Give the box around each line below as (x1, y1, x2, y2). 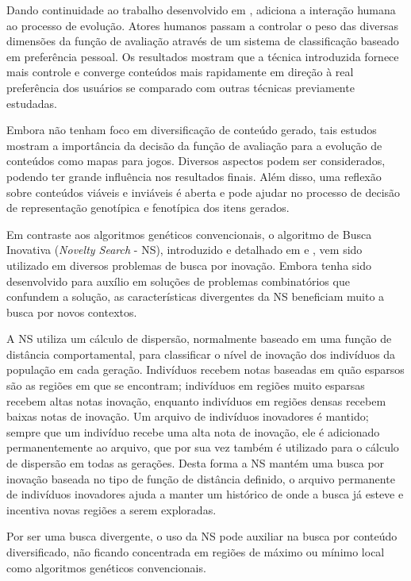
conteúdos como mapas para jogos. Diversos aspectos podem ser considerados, (6, 152, 386, 169)
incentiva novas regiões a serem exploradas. (6, 501, 217, 518)
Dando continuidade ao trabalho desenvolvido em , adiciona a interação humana (6, 2, 396, 17)
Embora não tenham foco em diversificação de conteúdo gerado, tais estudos (6, 121, 377, 138)
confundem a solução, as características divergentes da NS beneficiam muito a (6, 288, 385, 305)
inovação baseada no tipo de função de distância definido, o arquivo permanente (6, 470, 395, 487)
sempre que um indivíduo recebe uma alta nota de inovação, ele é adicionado (6, 423, 380, 440)
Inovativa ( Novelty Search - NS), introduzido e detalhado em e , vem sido (6, 241, 363, 258)
